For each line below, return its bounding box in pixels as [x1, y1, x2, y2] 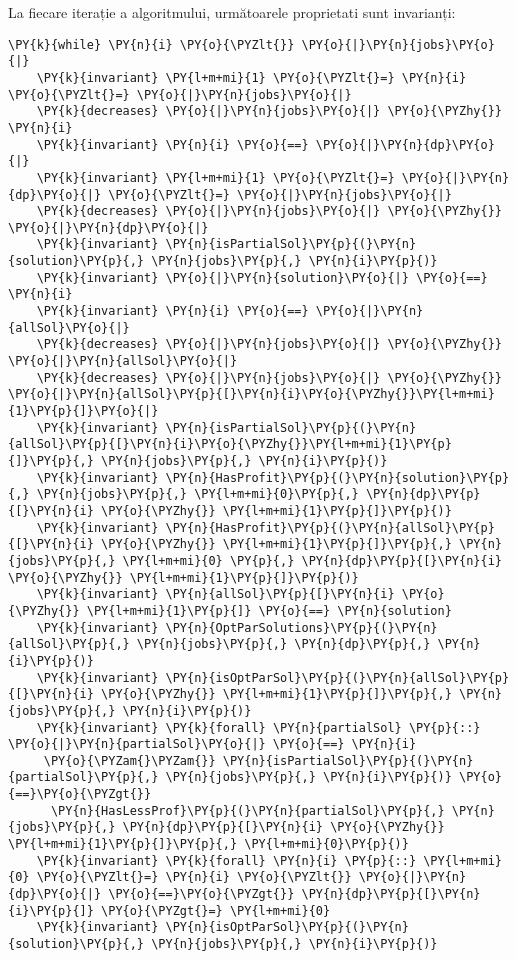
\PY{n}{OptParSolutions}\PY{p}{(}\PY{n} [165, 620, 438, 635]
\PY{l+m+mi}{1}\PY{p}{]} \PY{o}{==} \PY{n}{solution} [86, 603, 452, 618]
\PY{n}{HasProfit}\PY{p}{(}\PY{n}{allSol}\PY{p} [165, 520, 495, 535]
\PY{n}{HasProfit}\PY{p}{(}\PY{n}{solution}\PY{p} [165, 470, 510, 485]
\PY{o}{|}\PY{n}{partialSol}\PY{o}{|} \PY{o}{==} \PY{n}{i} [8, 737, 417, 752]
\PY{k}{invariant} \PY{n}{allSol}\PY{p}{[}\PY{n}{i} [36, 587, 395, 602]
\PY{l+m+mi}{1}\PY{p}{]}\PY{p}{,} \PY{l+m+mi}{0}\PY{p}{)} [8, 837, 409, 852]
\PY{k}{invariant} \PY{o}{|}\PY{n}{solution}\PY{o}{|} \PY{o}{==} [36, 270, 488, 285]
